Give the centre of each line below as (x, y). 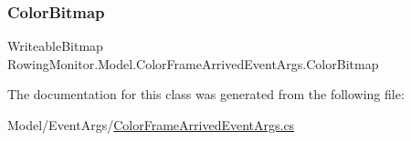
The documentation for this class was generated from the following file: (206, 94)
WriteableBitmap (55, 46)
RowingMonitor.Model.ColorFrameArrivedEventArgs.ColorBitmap (193, 63)
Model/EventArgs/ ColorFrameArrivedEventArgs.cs (151, 125)
